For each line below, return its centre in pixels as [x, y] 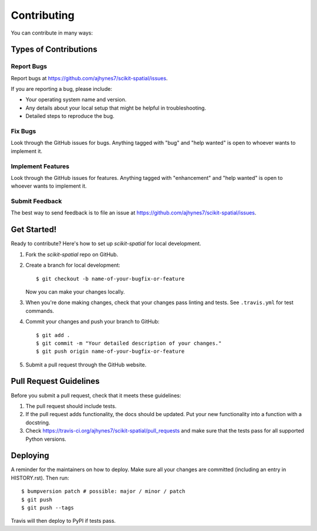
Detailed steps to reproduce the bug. [70, 116]
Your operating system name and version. [76, 100]
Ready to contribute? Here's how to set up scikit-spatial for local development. [106, 244]
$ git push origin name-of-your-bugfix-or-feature [110, 351]
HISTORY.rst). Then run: [40, 478]
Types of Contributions [54, 50]
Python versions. [46, 439]
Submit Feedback [36, 201]
